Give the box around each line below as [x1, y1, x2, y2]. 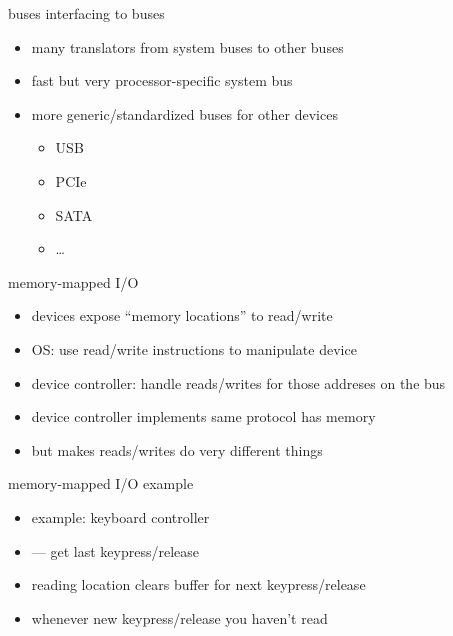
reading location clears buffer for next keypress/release [31, 574, 366, 595]
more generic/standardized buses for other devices [31, 103, 338, 124]
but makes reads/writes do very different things [31, 439, 323, 460]
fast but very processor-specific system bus [31, 70, 293, 91]
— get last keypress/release [31, 540, 199, 561]
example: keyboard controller [31, 506, 210, 527]
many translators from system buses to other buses [31, 36, 344, 57]
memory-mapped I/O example [8, 473, 194, 494]
